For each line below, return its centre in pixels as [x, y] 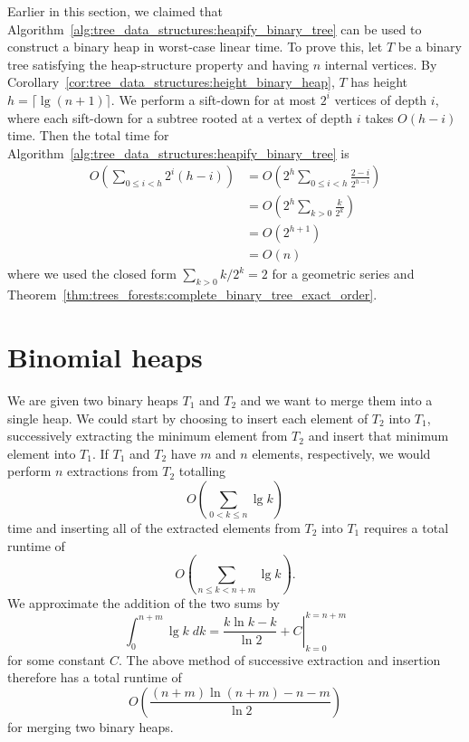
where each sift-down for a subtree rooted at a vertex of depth [180, 117]
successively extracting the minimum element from [148, 436]
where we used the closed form [92, 274]
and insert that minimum [378, 436]
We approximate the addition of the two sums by [144, 602]
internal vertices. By [381, 64]
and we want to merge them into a [336, 400]
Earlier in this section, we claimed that [115, 11]
